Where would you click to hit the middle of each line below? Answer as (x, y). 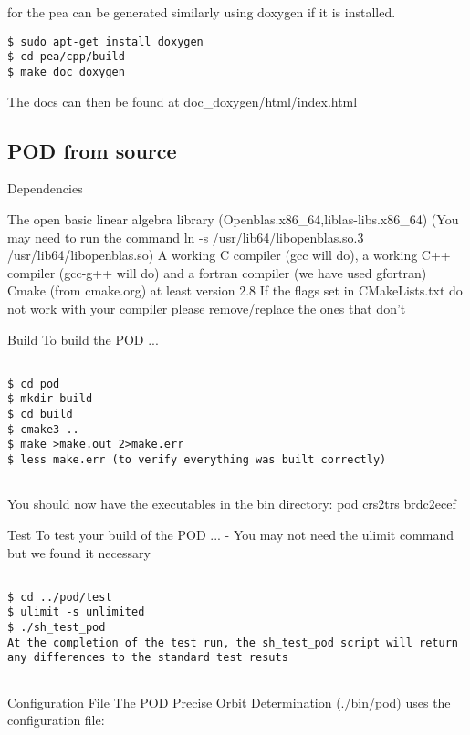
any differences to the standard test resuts (148, 658)
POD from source (92, 150)
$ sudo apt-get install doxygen (105, 41)
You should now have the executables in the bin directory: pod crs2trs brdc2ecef (232, 504)
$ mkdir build (50, 399)
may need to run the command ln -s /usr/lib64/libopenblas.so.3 (186, 237)
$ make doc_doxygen (66, 72)
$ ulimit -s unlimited (76, 612)
